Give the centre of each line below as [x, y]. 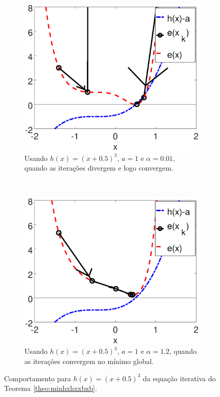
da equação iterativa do [179, 378]
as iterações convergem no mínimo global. [89, 361]
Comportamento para [38, 378]
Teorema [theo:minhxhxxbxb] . [51, 388]
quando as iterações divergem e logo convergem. [99, 168]
